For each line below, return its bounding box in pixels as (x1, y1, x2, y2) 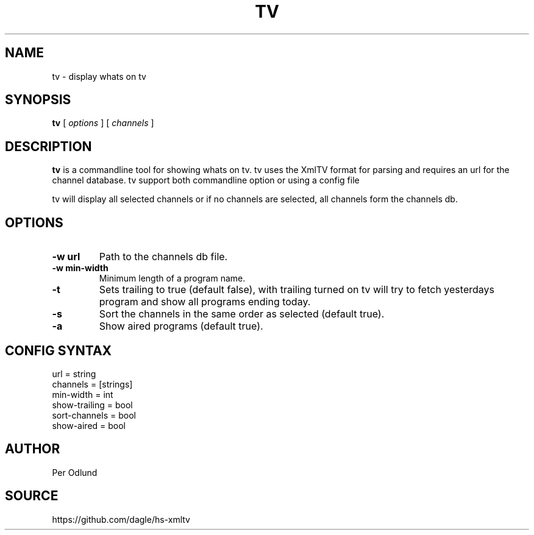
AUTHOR (5, 441, 60, 457)
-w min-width (52, 263, 109, 274)
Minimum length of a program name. (99, 273, 246, 284)
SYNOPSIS (5, 92, 71, 108)
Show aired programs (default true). (99, 320, 263, 333)
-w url (52, 250, 80, 263)
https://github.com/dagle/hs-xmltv (52, 514, 190, 525)
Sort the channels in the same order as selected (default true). (99, 308, 385, 321)
